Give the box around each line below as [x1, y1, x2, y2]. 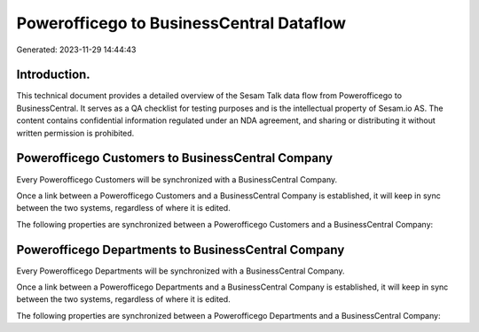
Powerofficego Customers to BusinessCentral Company [16, 151, 333, 166]
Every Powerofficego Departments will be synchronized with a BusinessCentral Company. [16, 266, 345, 276]
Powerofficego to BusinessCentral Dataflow [16, 13, 346, 33]
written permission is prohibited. [16, 127, 135, 138]
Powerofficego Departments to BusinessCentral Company [16, 242, 345, 257]
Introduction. [16, 67, 90, 82]
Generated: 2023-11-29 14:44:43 [16, 44, 137, 55]
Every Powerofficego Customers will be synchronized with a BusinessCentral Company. [16, 174, 338, 185]
